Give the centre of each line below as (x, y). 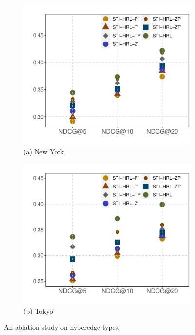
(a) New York (44, 151)
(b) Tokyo (38, 310)
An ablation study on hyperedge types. (62, 327)
